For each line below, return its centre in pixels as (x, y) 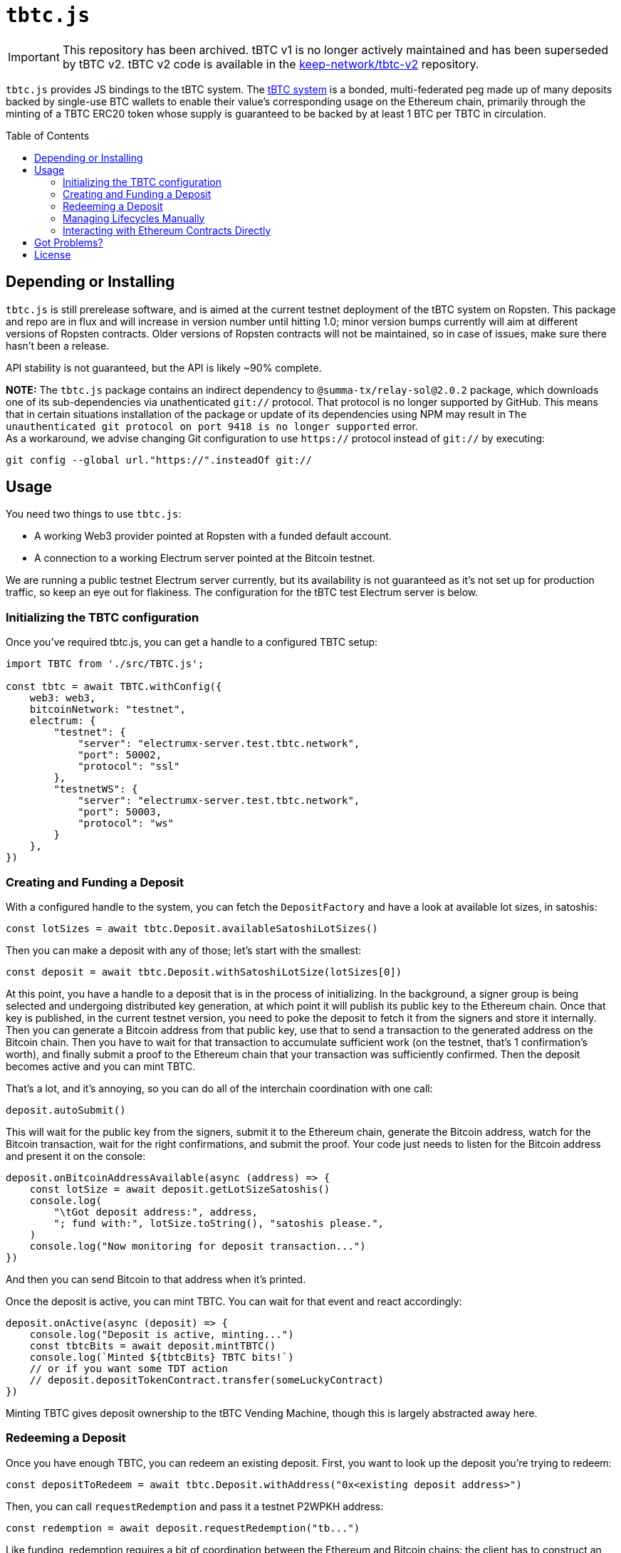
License (53, 254)
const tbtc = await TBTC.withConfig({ (114, 687)
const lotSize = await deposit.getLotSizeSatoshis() (180, 1189)
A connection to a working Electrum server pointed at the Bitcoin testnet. (205, 558)
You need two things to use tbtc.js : (94, 514)
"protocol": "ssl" (129, 767)
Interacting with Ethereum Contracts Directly (167, 230)
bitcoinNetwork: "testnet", (108, 710)
